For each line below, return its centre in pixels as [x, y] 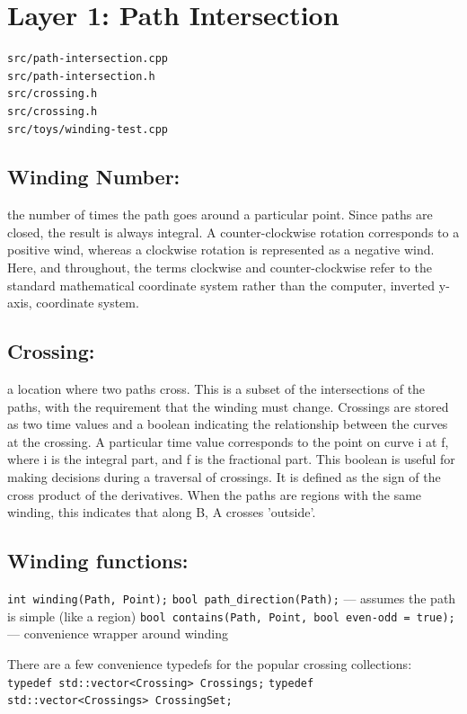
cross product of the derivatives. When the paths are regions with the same [215, 494]
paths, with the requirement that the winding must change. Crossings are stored [228, 406]
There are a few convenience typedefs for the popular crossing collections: [210, 663]
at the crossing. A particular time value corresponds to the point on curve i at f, [228, 441]
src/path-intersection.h [81, 76]
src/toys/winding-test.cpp [88, 129]
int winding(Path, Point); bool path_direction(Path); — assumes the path [232, 598]
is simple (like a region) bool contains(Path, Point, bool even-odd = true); [231, 616]
